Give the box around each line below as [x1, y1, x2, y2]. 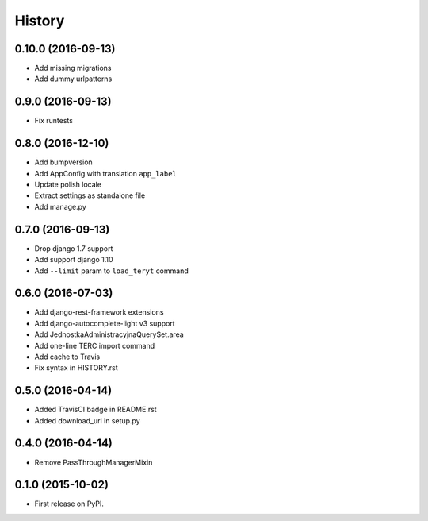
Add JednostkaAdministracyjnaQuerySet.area [34, 330, 184, 339]
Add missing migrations [34, 64, 112, 73]
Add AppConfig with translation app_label [34, 168, 178, 178]
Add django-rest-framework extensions [34, 307, 164, 317]
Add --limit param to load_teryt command [34, 266, 189, 276]
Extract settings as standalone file [34, 191, 146, 200]
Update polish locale [34, 179, 102, 190]
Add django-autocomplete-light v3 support [34, 318, 175, 328]
